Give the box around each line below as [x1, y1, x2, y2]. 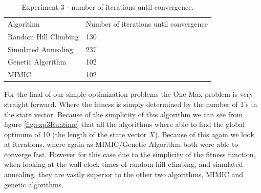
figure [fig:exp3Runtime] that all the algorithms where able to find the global [4, 119, 245, 130]
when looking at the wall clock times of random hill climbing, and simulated [4, 159, 243, 169]
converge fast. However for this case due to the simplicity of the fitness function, [4, 148, 256, 159]
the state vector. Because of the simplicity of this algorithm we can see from [4, 109, 243, 119]
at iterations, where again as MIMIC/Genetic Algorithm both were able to [4, 139, 238, 149]
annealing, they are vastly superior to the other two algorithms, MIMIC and [4, 169, 244, 180]
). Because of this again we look [155, 128, 254, 139]
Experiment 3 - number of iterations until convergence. [21, 2, 194, 12]
